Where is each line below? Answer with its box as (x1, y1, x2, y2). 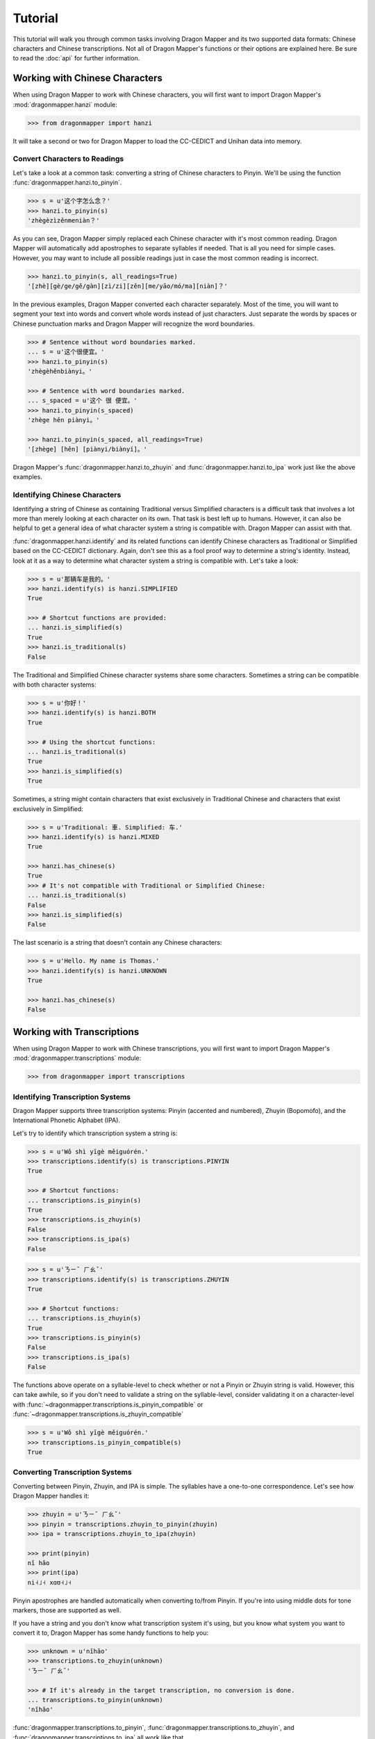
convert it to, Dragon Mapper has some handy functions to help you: (12, 1628, 208, 1637)
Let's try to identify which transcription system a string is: (12, 1129, 178, 1137)
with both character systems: (12, 680, 97, 689)
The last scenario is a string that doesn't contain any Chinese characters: (12, 938, 222, 947)
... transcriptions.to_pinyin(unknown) (27, 1696, 163, 1704)
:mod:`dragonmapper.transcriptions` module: (12, 1054, 142, 1062)
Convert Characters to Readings (12, 154, 124, 163)
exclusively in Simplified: (12, 804, 83, 813)
